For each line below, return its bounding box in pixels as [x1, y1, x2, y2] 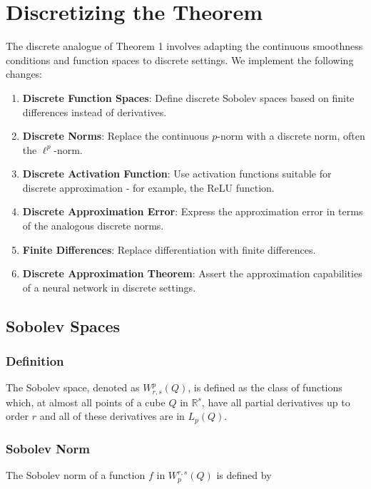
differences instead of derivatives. [22, 104, 167, 119]
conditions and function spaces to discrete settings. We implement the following [6, 52, 354, 67]
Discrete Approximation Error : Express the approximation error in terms [22, 204, 363, 219]
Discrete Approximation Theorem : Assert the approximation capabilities [22, 266, 362, 281]
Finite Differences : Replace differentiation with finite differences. [22, 242, 316, 257]
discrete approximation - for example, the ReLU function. [22, 180, 275, 195]
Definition [6, 352, 64, 370]
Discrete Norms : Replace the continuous [22, 128, 209, 143]
